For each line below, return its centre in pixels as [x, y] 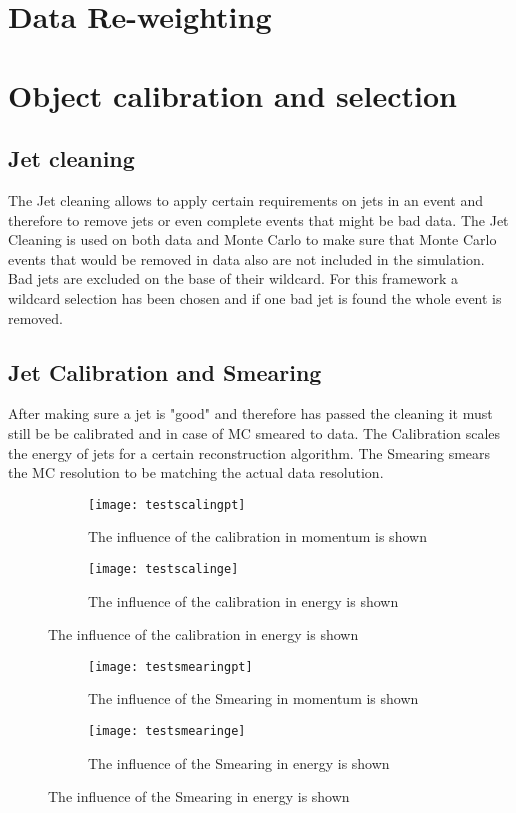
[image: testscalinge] [163, 568]
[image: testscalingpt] [167, 504]
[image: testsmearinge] [167, 731]
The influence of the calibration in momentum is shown [257, 536]
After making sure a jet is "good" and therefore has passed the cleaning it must [250, 413]
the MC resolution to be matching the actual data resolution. [196, 472]
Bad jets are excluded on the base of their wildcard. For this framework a [233, 278]
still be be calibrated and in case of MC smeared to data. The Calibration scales [254, 432]
